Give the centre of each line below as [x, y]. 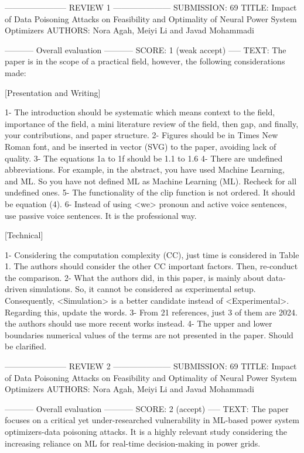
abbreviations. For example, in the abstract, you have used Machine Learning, [145, 169]
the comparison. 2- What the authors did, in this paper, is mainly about [135, 277]
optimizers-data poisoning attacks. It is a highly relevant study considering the [146, 431]
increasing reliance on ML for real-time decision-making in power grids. [133, 443]
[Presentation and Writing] [53, 92]
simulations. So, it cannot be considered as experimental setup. [143, 289]
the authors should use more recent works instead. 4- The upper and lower [139, 323]
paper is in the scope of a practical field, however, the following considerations [145, 61]
